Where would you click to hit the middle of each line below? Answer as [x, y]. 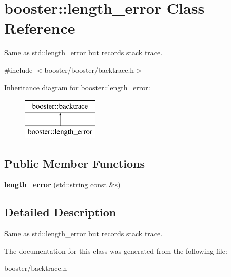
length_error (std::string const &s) [62, 184]
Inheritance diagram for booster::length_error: [77, 87]
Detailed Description [60, 212]
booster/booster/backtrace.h [89, 70]
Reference [40, 28]
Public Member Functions [74, 163]
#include [18, 70]
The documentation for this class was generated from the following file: [116, 251]
